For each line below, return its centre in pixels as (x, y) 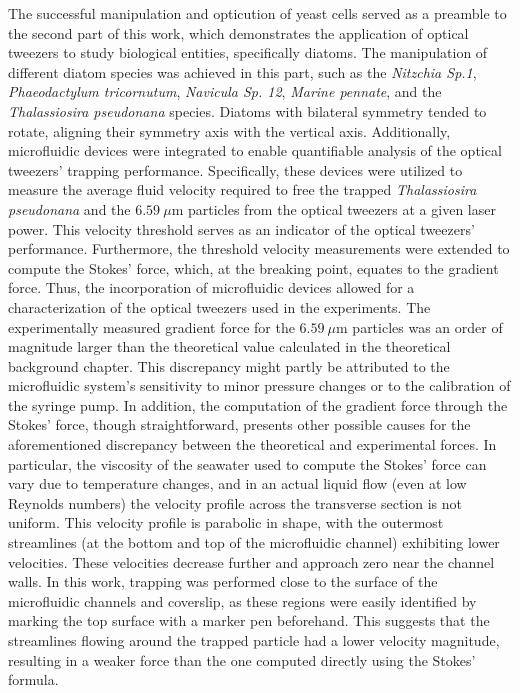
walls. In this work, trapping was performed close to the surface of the (223, 581)
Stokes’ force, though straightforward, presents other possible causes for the (239, 424)
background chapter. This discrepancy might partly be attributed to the (229, 365)
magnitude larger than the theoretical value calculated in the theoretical (229, 346)
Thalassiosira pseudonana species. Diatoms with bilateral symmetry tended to (247, 110)
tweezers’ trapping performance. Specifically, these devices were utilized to (235, 169)
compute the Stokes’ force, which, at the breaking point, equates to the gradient (253, 267)
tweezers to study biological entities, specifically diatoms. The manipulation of (248, 52)
